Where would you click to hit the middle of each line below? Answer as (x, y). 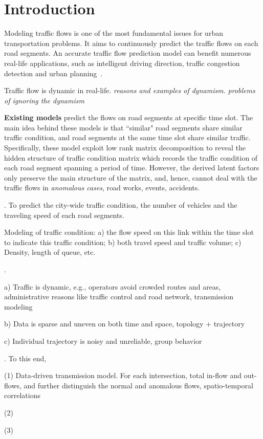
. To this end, (25, 358)
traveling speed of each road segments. (64, 215)
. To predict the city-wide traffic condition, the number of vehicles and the (121, 205)
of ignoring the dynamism (44, 100)
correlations (22, 395)
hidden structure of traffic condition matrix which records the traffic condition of (131, 157)
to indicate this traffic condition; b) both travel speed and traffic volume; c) (123, 242)
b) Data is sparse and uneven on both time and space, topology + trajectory (125, 324)
